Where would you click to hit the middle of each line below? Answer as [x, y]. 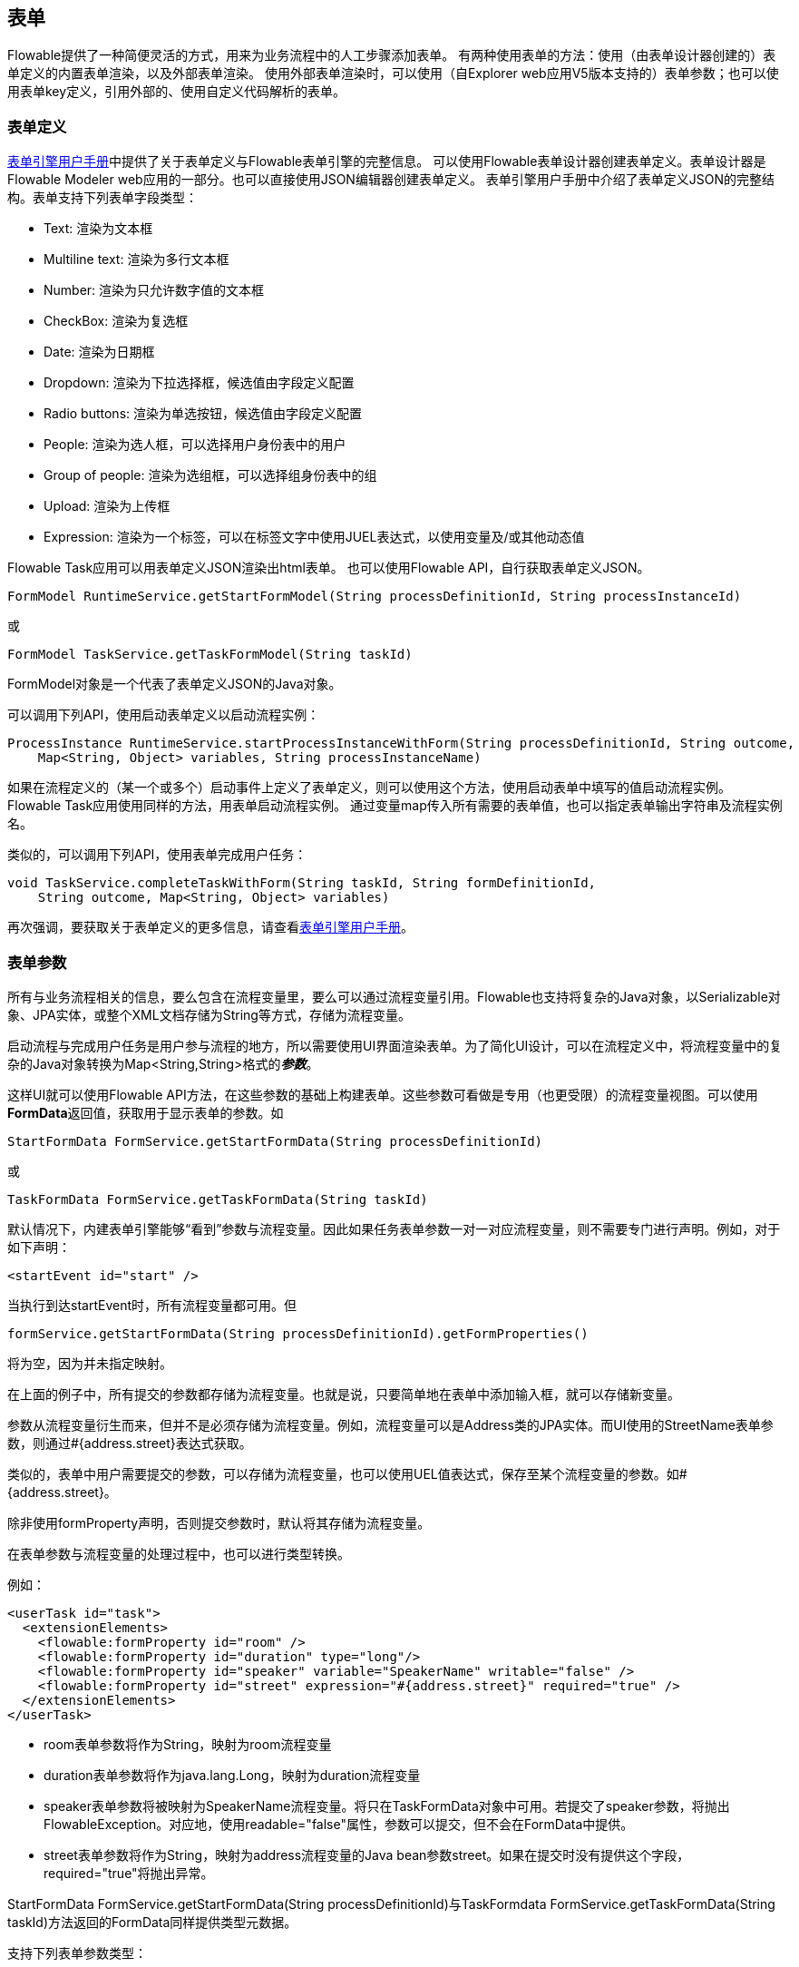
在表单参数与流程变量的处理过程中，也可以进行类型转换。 [179, 1553]
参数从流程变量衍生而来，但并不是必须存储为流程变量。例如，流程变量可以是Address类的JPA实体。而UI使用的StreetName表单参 [390, 1424]
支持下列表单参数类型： [77, 1952]
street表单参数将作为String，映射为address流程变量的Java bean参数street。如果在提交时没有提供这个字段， [367, 1854]
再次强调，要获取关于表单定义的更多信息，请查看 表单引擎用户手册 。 [210, 927]
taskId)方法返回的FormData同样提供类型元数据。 [152, 1922]
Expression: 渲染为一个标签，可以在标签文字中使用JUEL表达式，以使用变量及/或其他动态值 [314, 537]
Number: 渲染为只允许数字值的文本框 [154, 290]
